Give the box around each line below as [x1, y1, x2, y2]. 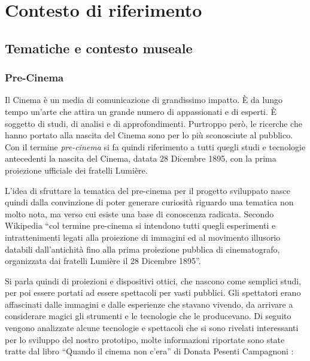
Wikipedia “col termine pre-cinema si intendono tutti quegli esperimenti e [5, 219, 276, 232]
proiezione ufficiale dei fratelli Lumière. [5, 163, 148, 176]
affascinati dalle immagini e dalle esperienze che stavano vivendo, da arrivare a [5, 298, 293, 310]
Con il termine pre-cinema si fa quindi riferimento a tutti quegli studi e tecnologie [5, 140, 306, 153]
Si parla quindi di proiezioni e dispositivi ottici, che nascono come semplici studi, [5, 274, 302, 287]
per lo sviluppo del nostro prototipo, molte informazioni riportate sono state [5, 333, 285, 345]
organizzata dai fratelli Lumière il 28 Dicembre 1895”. [5, 254, 201, 267]
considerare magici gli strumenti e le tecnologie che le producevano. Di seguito [5, 310, 291, 322]
